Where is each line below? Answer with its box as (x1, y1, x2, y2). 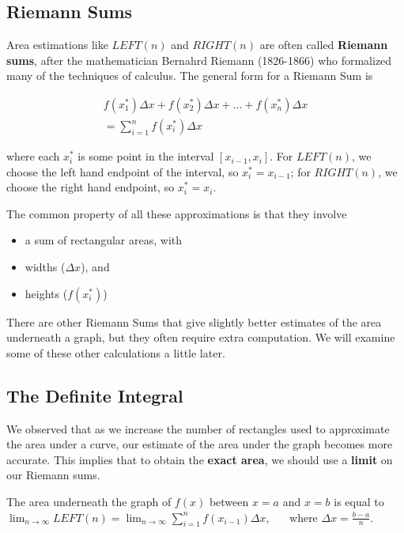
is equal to (334, 493, 384, 509)
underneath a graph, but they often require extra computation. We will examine (6, 329, 395, 346)
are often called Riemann (259, 36, 388, 53)
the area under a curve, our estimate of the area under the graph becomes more (6, 436, 393, 452)
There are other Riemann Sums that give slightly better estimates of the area (6, 313, 382, 330)
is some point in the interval (77, 148, 214, 164)
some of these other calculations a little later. (6, 344, 225, 361)
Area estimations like (6, 36, 108, 53)
